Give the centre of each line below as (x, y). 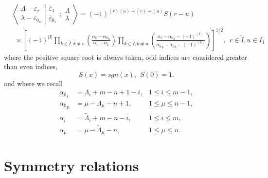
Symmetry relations (71, 165)
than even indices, (31, 66)
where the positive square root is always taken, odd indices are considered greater (125, 57)
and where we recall (34, 83)
